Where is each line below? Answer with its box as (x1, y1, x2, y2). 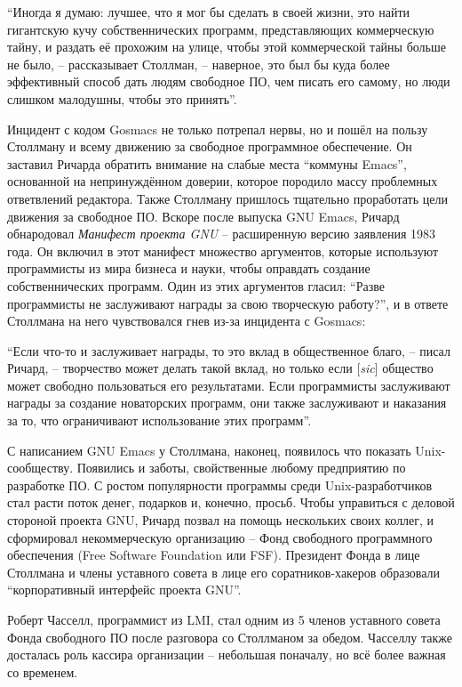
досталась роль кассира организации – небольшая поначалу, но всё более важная (7, 645, 446, 664)
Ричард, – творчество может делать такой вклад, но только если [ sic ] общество (7, 359, 434, 377)
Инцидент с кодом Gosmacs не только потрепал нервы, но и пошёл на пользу (7, 119, 428, 138)
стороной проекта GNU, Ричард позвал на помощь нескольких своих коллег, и (7, 511, 434, 529)
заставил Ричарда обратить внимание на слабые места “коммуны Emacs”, (7, 154, 407, 173)
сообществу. (7, 458, 74, 477)
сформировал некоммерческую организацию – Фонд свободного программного (7, 528, 433, 546)
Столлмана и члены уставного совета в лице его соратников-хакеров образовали (7, 562, 441, 581)
